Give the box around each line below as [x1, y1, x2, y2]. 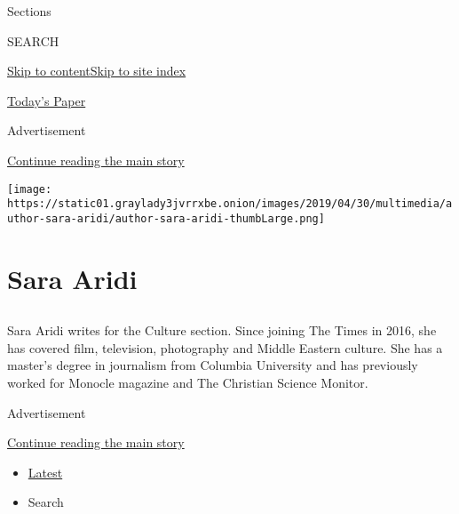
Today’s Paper [7, 91, 86, 109]
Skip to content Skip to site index [7, 61, 186, 80]
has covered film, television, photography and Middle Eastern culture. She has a [7, 338, 443, 357]
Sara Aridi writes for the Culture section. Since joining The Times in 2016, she [7, 321, 437, 340]
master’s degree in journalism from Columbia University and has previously [7, 356, 418, 374]
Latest [28, 462, 63, 481]
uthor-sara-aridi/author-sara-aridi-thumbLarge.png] [7, 212, 325, 225]
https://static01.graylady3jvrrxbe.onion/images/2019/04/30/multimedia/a [7, 197, 453, 211]
